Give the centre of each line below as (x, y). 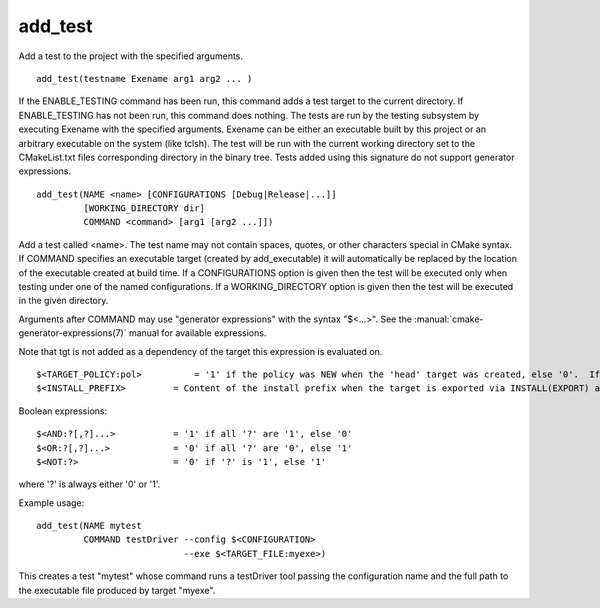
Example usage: (51, 502)
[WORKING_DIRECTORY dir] (144, 208)
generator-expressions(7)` (72, 333)
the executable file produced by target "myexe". (117, 590)
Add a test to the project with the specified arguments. (131, 56)
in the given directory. (63, 301)
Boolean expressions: (63, 411)
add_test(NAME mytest (89, 526)
